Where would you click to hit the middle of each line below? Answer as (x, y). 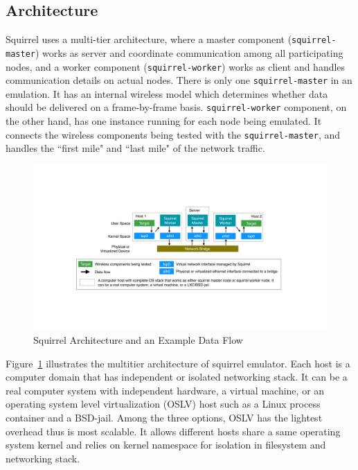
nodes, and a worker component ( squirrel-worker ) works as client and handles (176, 66)
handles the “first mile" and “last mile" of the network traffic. (135, 148)
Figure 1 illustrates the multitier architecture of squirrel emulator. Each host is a (178, 363)
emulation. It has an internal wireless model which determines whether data (167, 93)
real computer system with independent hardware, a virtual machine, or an (165, 390)
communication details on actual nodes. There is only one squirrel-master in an (179, 80)
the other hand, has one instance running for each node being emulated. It (164, 121)
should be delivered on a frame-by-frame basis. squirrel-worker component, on (176, 107)
